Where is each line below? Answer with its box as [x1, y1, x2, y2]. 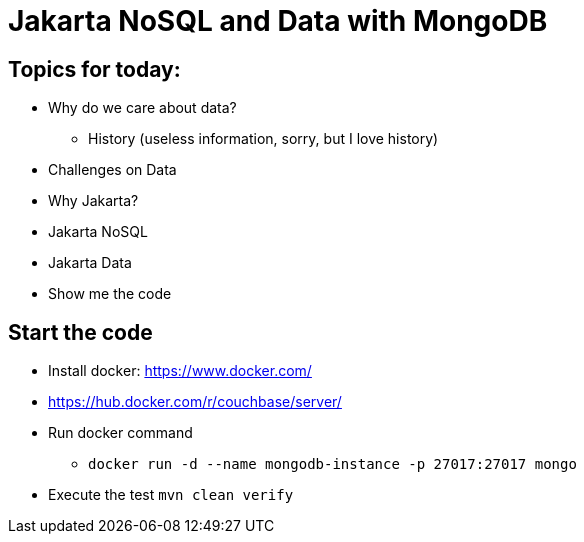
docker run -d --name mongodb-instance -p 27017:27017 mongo [88, 456, 577, 473]
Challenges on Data [48, 161, 177, 179]
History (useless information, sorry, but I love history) [88, 130, 439, 148]
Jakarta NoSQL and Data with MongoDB [8, 4, 548, 38]
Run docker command [48, 424, 193, 442]
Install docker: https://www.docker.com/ [48, 362, 312, 380]
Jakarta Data [48, 254, 132, 272]
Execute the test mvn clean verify [48, 486, 294, 504]
